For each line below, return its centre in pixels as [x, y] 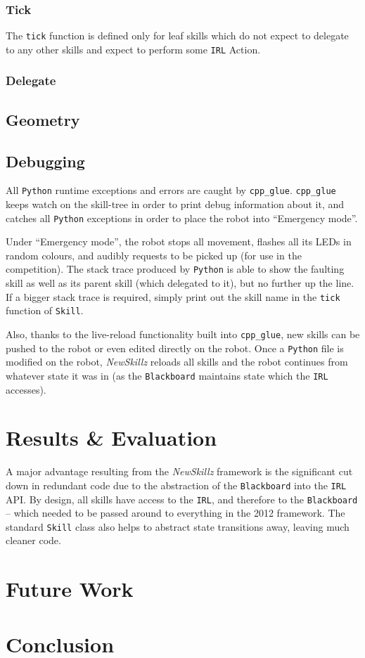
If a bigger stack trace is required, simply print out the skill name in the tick [173, 296]
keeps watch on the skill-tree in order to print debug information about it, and [175, 204]
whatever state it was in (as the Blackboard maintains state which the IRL [167, 375]
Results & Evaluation [111, 438]
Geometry [43, 119]
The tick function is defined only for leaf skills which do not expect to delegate [177, 36]
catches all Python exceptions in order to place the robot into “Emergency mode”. [182, 218]
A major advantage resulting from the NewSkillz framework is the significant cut [179, 471]
